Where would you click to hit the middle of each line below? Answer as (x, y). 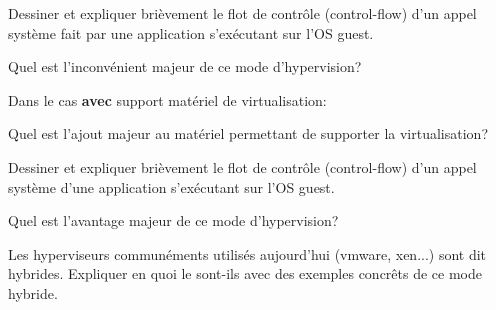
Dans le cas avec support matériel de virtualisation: (167, 99)
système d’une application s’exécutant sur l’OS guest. (171, 186)
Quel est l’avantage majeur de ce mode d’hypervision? (173, 220)
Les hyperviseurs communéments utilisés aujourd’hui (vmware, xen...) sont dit (247, 253)
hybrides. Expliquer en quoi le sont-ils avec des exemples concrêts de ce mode (245, 273)
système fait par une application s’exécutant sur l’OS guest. (191, 32)
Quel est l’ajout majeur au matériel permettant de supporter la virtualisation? (248, 133)
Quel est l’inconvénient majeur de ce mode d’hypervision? (185, 66)
